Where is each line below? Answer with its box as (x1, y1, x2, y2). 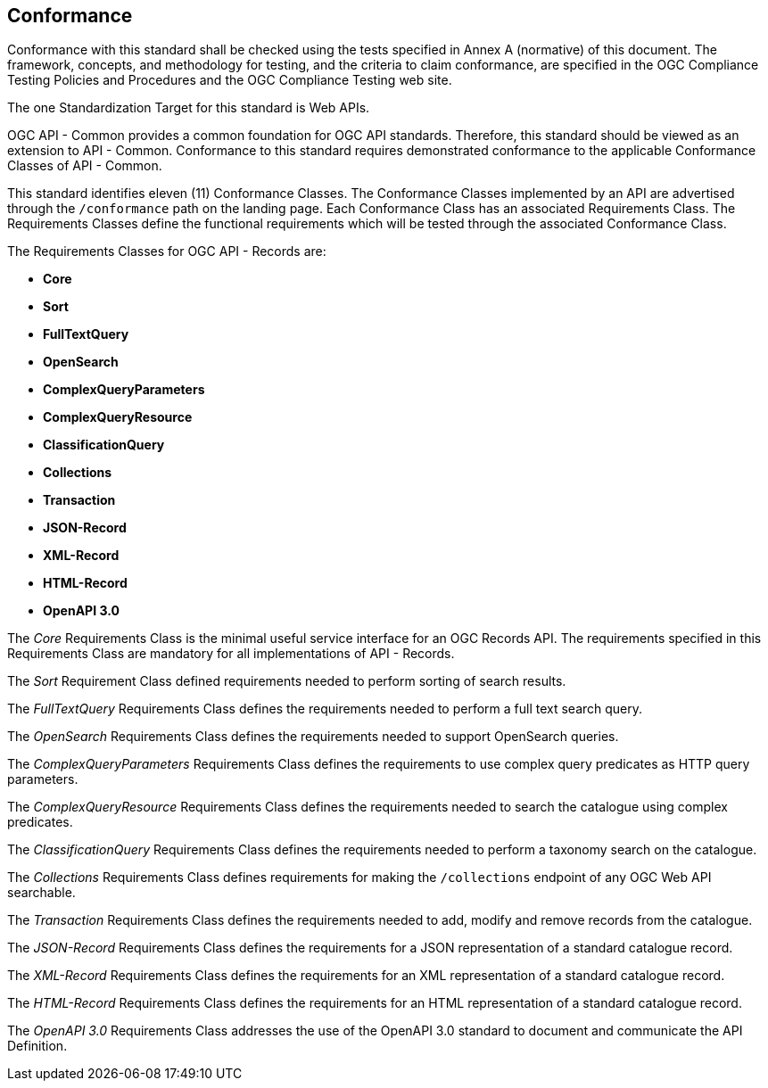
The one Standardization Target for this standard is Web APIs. (7, 100, 370, 116)
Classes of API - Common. (7, 158, 162, 174)
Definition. (7, 1038, 68, 1054)
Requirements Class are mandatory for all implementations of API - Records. (7, 646, 455, 662)
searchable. (7, 885, 76, 901)
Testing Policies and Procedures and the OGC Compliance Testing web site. (7, 72, 452, 88)
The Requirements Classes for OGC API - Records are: (7, 243, 326, 260)
